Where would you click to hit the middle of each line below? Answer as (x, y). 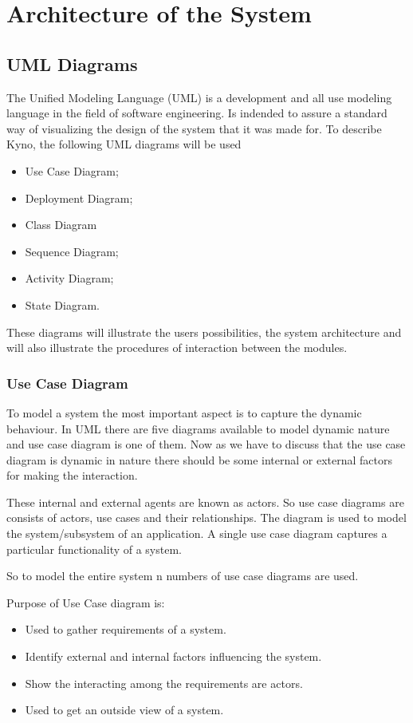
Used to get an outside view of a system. (124, 710)
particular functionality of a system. (94, 549)
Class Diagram (61, 225)
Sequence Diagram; (72, 251)
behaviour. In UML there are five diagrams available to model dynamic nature (198, 428)
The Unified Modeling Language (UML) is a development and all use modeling (199, 97)
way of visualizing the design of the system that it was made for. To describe (194, 128)
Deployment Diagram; (79, 198)
